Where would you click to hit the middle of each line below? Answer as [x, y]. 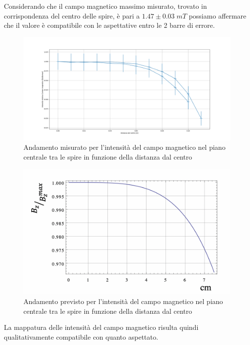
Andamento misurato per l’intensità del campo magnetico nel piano [125, 147]
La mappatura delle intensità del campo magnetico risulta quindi [101, 327]
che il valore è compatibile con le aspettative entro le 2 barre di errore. [109, 25]
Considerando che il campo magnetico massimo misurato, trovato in [105, 6]
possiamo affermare [218, 15]
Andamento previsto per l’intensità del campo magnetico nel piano [123, 301]
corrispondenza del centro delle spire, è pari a [72, 15]
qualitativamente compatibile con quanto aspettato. [81, 336]
